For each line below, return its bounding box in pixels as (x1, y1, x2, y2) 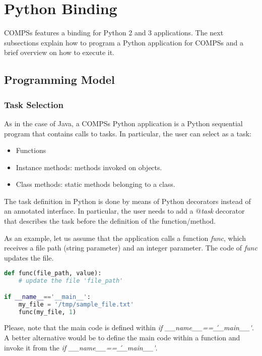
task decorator (201, 206, 245, 216)
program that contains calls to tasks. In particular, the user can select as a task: (4, 128, 251, 138)
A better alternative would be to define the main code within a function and (4, 332, 240, 343)
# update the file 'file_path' (18, 277, 123, 285)
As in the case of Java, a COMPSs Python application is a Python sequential (4, 118, 243, 128)
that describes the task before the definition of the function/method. (4, 216, 216, 226)
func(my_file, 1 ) (18, 308, 77, 316)
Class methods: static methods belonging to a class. (16, 179, 175, 189)
